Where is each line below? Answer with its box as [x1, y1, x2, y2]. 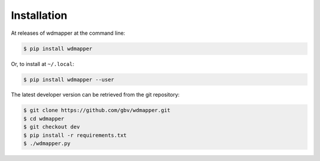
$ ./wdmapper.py [23, 140, 71, 147]
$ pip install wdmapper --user [23, 76, 115, 83]
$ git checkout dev [23, 124, 80, 130]
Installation [11, 9, 68, 22]
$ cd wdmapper [23, 115, 65, 122]
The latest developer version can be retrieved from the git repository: [11, 91, 180, 98]
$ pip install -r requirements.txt [23, 132, 127, 139]
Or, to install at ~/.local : [11, 60, 74, 67]
